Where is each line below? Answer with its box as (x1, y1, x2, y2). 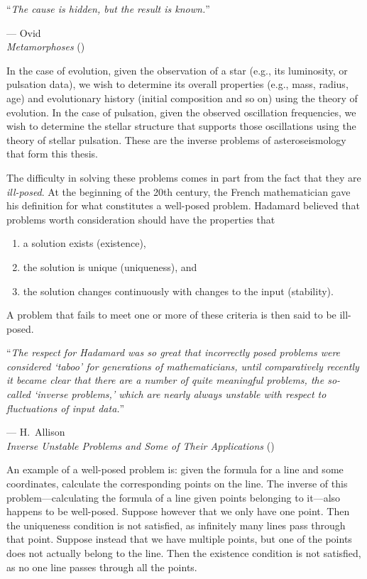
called (6, 387, 31, 402)
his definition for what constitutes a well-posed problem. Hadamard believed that (6, 198, 360, 213)
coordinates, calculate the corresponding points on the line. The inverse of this (6, 476, 348, 491)
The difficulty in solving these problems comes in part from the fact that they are (6, 170, 361, 184)
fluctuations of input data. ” (6, 400, 125, 415)
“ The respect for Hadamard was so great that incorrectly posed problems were (6, 345, 341, 360)
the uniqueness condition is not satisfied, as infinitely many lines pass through (6, 517, 346, 532)
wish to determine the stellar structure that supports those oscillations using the (6, 118, 356, 133)
